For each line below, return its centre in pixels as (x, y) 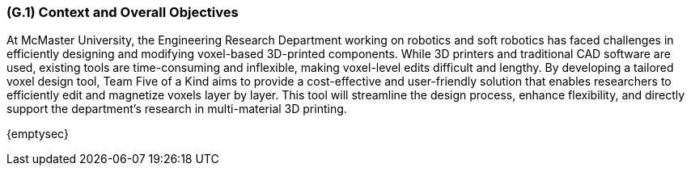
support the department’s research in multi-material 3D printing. (177, 109)
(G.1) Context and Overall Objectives (123, 12)
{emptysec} (38, 134)
